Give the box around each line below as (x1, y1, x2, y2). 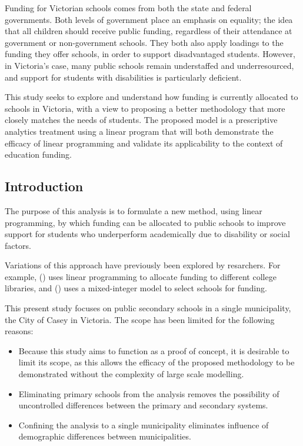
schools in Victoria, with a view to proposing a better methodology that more (5, 102, 285, 114)
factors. (5, 239, 31, 251)
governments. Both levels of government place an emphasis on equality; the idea (5, 13, 293, 25)
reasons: (5, 325, 34, 337)
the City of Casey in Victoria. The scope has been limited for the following (5, 313, 275, 325)
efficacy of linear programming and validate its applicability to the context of (5, 137, 283, 149)
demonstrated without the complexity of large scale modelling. (18, 368, 244, 380)
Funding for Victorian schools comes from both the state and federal (5, 2, 252, 14)
